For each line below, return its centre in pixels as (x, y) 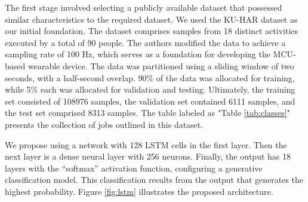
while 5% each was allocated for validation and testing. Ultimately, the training (150, 89)
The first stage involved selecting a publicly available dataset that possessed (144, 7)
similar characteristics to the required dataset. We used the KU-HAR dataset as (151, 19)
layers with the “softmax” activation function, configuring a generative (134, 168)
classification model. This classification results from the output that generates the (154, 180)
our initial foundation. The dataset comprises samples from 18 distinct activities (152, 31)
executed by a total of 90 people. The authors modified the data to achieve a (145, 42)
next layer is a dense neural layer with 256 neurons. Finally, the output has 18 (148, 156)
